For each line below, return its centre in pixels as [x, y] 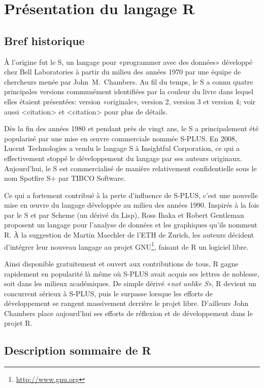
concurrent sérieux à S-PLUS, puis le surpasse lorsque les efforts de [108, 293]
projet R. [18, 323]
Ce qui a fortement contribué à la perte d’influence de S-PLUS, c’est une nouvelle [131, 195]
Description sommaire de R [78, 350]
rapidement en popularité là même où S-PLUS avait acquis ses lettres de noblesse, [132, 273]
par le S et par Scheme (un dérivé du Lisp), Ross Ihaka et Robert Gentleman [124, 215]
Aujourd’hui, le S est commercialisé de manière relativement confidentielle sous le [130, 168]
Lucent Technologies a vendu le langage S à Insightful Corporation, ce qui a [122, 148]
